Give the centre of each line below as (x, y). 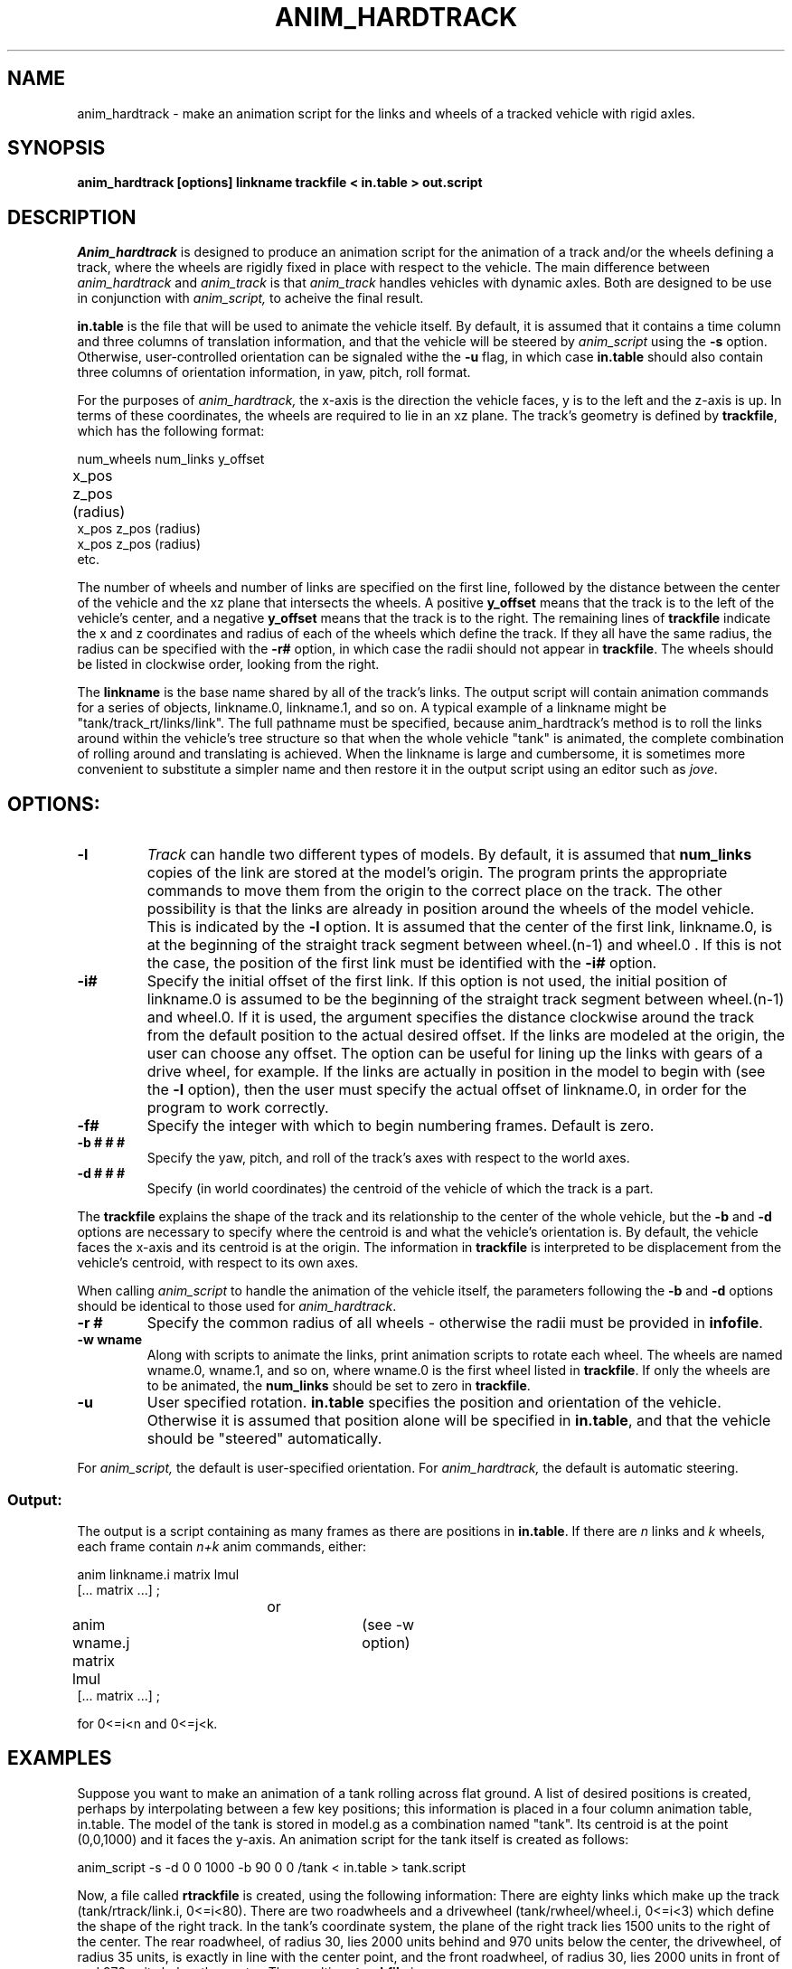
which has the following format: (171, 431)
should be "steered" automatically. (264, 1439)
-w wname (110, 1340)
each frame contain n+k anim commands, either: (222, 1546)
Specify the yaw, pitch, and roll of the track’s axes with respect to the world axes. (388, 1158)
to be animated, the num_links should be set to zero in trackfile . (339, 1386)
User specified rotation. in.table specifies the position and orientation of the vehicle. (434, 1403)
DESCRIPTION (72, 217)
